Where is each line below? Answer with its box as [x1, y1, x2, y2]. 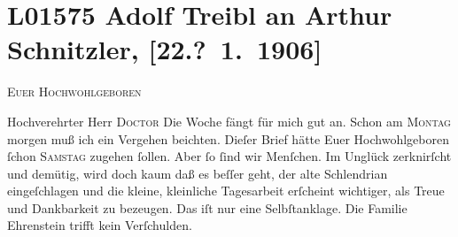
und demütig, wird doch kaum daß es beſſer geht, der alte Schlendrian [7, 164, 388, 182]
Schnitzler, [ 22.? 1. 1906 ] [7, 31, 322, 67]
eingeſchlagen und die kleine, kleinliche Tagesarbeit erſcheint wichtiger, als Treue [7, 181, 445, 200]
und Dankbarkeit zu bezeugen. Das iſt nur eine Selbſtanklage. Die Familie [7, 198, 408, 217]
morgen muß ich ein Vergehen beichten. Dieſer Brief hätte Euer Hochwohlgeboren [7, 129, 449, 148]
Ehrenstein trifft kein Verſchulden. [7, 216, 192, 234]
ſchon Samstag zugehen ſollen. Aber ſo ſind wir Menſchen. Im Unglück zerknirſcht [7, 147, 452, 165]
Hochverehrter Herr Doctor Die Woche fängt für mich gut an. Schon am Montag [7, 111, 451, 130]
